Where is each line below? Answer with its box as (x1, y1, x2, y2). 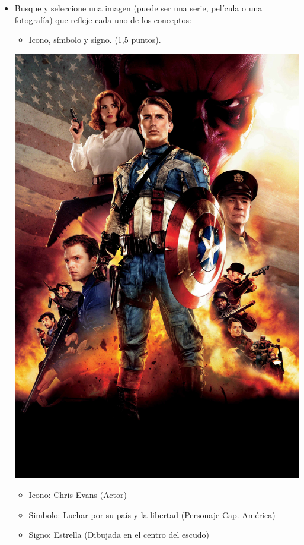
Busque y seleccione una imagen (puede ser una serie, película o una (14, 2, 263, 14)
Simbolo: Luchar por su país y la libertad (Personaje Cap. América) (28, 508, 276, 521)
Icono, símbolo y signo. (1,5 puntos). (28, 33, 161, 46)
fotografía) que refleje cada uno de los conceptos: (14, 13, 191, 26)
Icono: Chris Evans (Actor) (28, 489, 127, 501)
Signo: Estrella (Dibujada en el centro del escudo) (28, 528, 209, 541)
